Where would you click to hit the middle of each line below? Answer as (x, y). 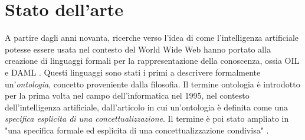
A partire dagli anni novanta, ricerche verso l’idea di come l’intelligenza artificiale (152, 38)
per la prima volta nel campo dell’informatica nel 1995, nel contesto (127, 95)
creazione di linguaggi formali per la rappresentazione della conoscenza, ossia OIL (152, 61)
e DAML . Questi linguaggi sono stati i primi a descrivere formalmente (133, 72)
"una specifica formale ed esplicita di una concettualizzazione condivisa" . (137, 130)
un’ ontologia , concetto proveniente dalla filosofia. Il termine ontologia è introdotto (152, 84)
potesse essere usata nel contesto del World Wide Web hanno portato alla (138, 49)
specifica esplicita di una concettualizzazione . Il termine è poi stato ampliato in (147, 118)
